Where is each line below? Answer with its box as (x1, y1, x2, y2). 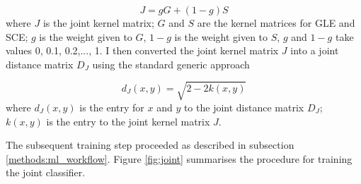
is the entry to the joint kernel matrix (46, 114, 210, 128)
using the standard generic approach (92, 56, 250, 71)
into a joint (290, 43, 339, 58)
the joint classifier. (6, 165, 86, 180)
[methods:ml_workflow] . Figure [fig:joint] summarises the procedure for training (6, 151, 353, 166)
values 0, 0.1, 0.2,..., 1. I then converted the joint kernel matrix (6, 43, 279, 58)
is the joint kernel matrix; (42, 16, 154, 30)
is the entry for (79, 99, 144, 114)
